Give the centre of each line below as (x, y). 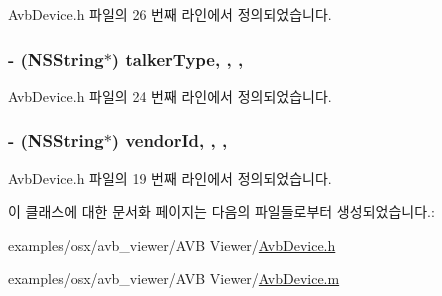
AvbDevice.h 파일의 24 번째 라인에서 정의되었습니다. (170, 95)
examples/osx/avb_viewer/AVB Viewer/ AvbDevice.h (172, 244)
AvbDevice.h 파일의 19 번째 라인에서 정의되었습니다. (170, 177)
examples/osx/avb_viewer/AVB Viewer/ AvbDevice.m (174, 278)
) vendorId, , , (169, 140)
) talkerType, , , (177, 58)
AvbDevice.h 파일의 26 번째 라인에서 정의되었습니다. (170, 14)
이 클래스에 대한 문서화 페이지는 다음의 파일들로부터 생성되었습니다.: (221, 211)
